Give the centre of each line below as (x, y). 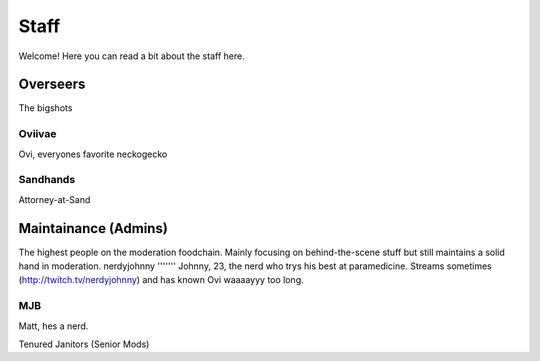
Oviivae (37, 134)
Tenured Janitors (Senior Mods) (84, 344)
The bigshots (45, 108)
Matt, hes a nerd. (53, 326)
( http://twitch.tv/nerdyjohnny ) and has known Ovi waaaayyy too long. (161, 280)
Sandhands (47, 180)
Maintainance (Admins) (93, 228)
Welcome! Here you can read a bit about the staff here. (131, 56)
